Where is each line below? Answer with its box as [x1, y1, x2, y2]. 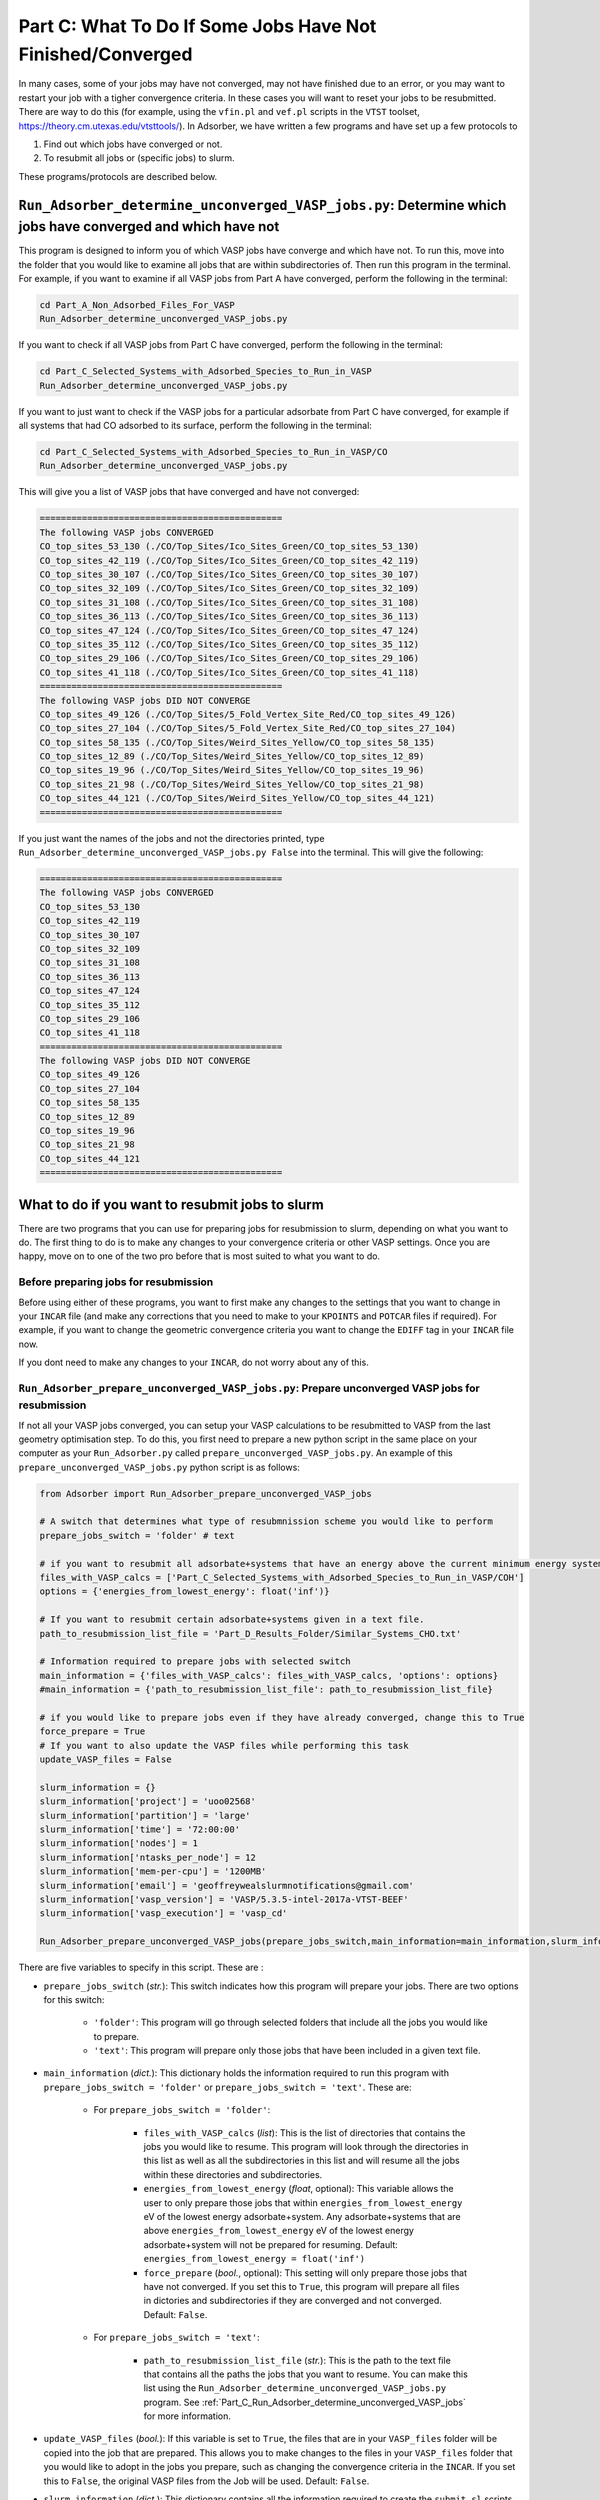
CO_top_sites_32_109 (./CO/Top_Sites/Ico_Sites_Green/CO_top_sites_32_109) [39, 583, 420, 594]
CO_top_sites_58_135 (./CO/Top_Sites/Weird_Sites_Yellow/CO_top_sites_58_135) [39, 736, 435, 748]
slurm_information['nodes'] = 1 [39, 1838, 199, 1849]
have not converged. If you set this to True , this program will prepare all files [143, 2280, 460, 2292]
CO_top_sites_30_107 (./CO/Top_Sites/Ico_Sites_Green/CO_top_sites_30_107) [39, 568, 420, 580]
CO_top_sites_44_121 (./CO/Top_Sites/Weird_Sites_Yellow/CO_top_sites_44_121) [39, 793, 435, 804]
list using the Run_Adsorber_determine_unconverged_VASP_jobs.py [143, 2382, 447, 2394]
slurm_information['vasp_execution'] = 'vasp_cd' [39, 1908, 288, 1919]
